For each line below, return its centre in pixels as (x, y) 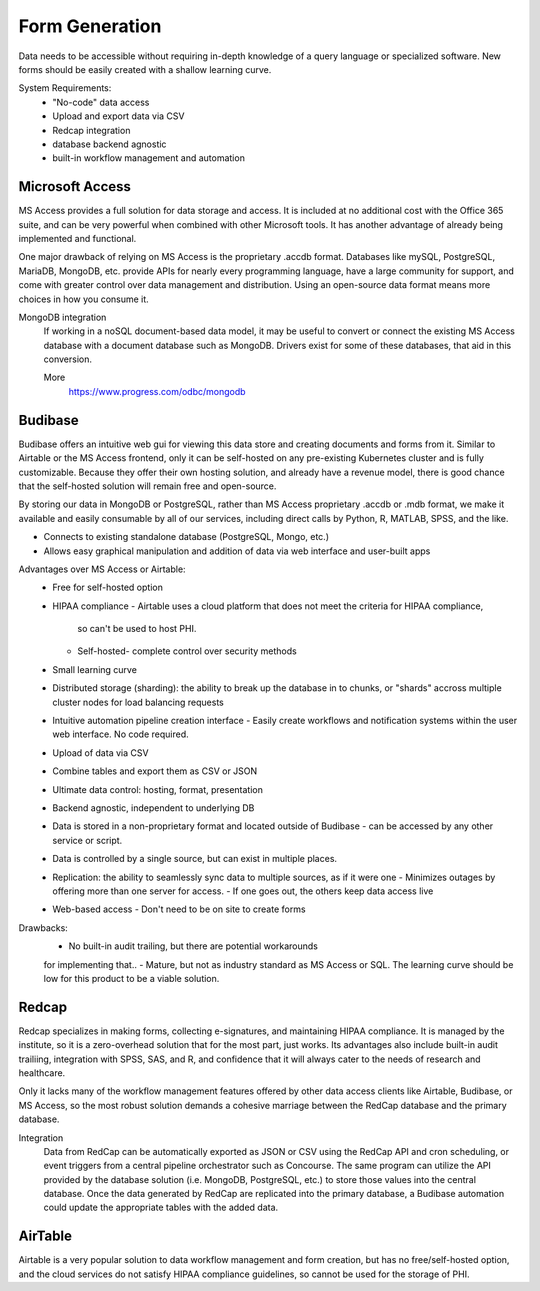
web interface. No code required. (120, 734)
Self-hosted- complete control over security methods (187, 651)
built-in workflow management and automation (148, 158)
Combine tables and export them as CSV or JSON (155, 771)
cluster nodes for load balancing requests (138, 702)
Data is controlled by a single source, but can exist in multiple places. (195, 859)
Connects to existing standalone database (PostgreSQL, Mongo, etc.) (186, 537)
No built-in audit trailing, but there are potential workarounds (193, 946)
